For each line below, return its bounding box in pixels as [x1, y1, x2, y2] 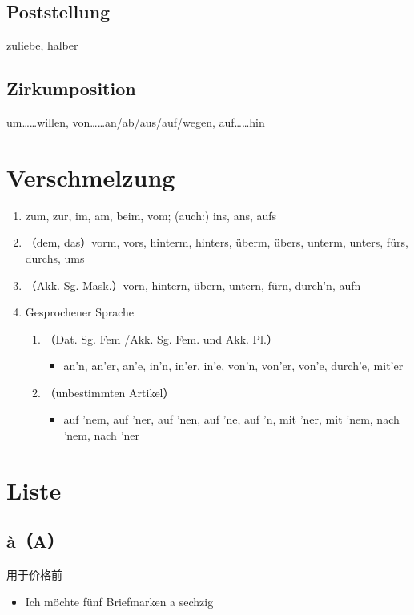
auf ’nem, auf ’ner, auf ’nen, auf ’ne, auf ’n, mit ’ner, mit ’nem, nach [63, 411, 400, 428]
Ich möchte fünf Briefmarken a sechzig [25, 593, 214, 609]
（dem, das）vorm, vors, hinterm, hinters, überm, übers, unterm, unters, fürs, [25, 234, 408, 251]
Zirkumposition [6, 76, 136, 101]
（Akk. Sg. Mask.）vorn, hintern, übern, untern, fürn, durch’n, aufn [25, 276, 361, 293]
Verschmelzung [6, 160, 175, 193]
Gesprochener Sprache [25, 303, 135, 320]
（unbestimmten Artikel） [44, 384, 175, 400]
